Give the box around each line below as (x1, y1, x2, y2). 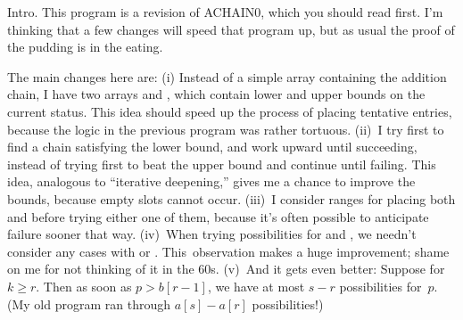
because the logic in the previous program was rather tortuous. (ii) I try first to (7, 119, 444, 138)
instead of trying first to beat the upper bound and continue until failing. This (7, 154, 436, 173)
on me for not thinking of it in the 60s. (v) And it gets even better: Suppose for (7, 259, 445, 278)
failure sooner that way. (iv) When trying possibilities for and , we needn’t (7, 225, 417, 243)
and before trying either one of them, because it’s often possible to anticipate (7, 207, 429, 226)
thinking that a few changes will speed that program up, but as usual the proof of (7, 20, 455, 38)
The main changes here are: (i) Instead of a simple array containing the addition (7, 67, 447, 86)
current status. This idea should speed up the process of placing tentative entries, (7, 102, 452, 120)
